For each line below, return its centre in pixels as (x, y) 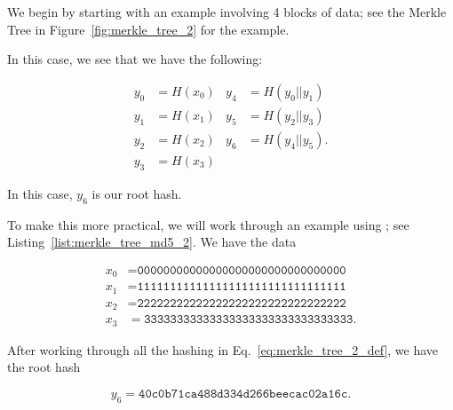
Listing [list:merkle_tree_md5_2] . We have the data (152, 242)
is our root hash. (137, 193)
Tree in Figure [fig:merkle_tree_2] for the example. (148, 29)
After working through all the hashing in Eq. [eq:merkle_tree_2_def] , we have (223, 349)
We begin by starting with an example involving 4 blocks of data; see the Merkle (227, 12)
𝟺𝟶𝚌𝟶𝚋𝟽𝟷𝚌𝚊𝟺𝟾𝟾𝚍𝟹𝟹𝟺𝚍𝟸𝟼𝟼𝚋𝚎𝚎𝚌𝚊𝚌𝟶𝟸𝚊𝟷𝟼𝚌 (243, 394)
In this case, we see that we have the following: (135, 59)
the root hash (44, 367)
